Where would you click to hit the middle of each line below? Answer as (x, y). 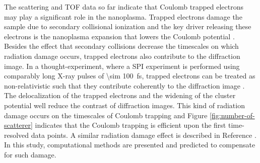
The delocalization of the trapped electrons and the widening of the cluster (120, 95)
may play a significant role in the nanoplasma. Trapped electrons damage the (123, 16)
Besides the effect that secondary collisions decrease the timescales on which (121, 46)
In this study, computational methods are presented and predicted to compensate (130, 145)
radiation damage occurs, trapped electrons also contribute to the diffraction (122, 56)
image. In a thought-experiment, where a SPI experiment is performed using (122, 66)
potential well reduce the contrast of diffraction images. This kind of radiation (124, 105)
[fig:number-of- (232, 115)
